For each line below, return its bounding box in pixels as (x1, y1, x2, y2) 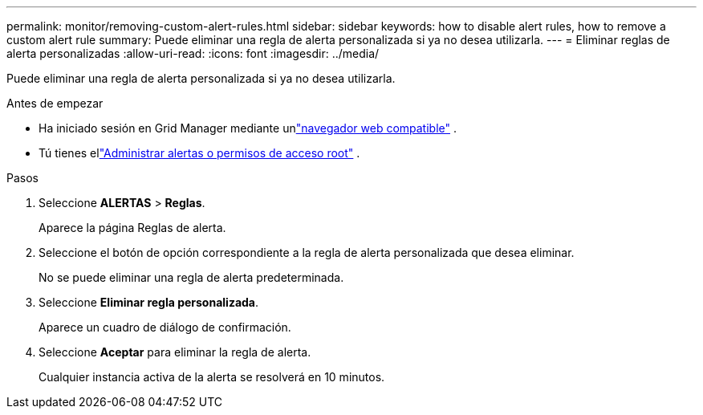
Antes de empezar (6, 96, 104, 110)
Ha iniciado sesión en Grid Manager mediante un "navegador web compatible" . (39, 121, 457, 135)
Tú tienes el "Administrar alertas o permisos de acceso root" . (39, 146, 360, 160)
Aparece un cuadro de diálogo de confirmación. (39, 320, 291, 334)
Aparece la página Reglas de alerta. (39, 221, 226, 234)
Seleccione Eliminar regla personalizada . (39, 295, 259, 309)
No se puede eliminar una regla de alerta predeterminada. (39, 271, 344, 284)
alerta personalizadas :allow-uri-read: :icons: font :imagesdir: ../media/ (6, 47, 380, 60)
